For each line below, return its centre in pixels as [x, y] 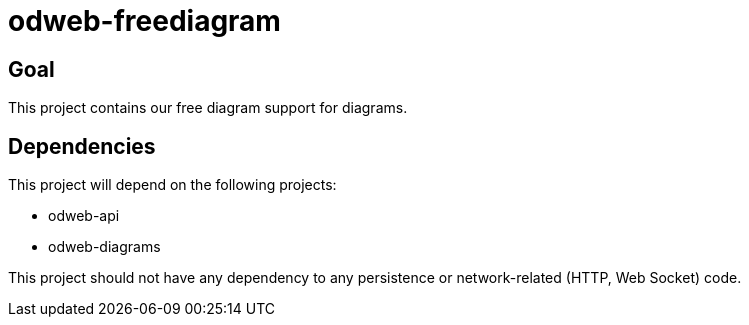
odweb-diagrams [104, 247]
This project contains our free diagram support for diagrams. [208, 108]
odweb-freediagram [144, 21]
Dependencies [82, 146]
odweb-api [84, 216]
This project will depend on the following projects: [172, 185]
